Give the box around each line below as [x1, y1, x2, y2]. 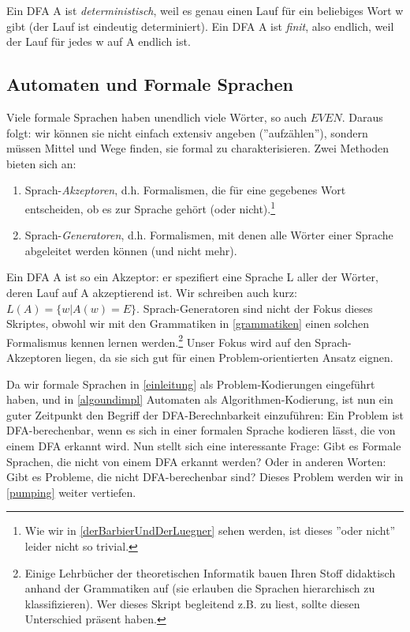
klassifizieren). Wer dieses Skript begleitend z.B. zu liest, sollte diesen [24, 595, 360, 611]
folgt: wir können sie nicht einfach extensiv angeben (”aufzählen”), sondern [6, 124, 368, 141]
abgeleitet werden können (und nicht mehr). [24, 242, 237, 258]
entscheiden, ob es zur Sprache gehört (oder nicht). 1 [24, 197, 276, 216]
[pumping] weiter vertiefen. [6, 483, 136, 500]
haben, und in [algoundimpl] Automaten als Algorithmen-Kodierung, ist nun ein [6, 391, 393, 408]
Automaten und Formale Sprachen [6, 72, 293, 96]
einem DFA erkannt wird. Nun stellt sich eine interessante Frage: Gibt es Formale [6, 437, 401, 453]
